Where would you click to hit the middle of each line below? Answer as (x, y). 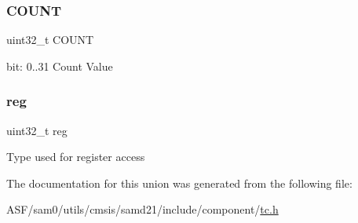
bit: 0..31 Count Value (60, 66)
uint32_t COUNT (50, 40)
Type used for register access (76, 157)
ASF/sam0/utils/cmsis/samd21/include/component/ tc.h (142, 209)
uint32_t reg (37, 130)
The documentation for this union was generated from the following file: (179, 183)
